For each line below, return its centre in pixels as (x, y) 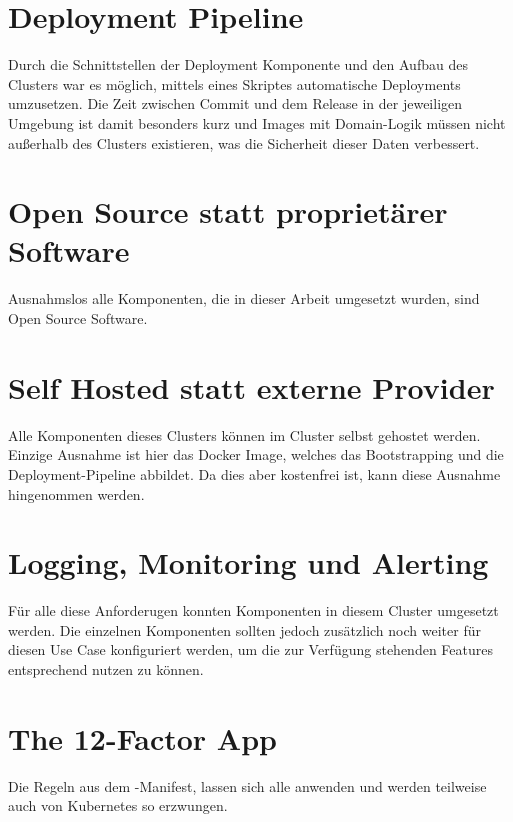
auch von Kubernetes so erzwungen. (118, 805)
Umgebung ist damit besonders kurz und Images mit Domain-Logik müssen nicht (257, 122)
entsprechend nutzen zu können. (106, 669)
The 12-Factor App (142, 737)
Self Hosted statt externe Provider (251, 386)
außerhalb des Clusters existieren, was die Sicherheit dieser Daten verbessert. (244, 142)
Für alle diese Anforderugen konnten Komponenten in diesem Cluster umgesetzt (253, 610)
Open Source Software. (78, 318)
